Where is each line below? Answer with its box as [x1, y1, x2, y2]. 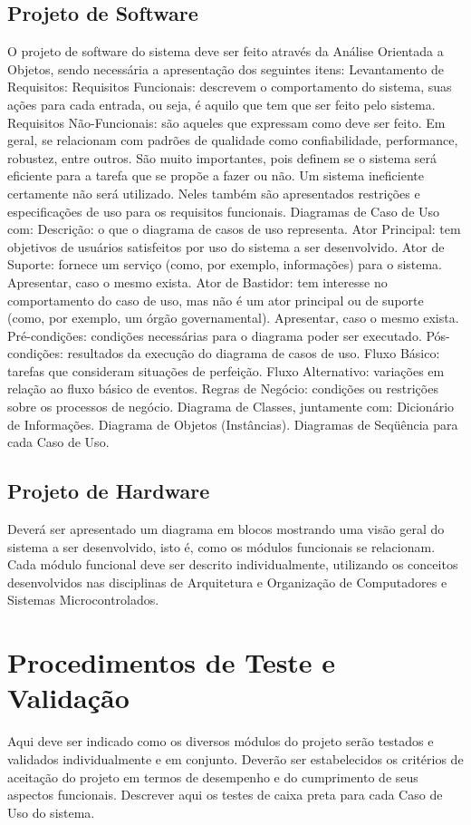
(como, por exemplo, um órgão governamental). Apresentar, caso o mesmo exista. [7, 308, 459, 327]
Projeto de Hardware [7, 477, 210, 505]
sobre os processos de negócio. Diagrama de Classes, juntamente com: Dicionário [7, 397, 455, 416]
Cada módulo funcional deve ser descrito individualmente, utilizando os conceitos [7, 555, 458, 574]
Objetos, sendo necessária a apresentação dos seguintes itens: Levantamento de [7, 59, 444, 78]
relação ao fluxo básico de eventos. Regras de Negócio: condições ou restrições [7, 379, 438, 398]
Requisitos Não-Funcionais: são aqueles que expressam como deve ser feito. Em [7, 112, 446, 131]
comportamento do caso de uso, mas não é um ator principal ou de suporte [7, 290, 424, 309]
